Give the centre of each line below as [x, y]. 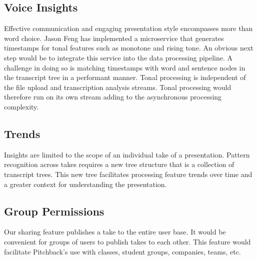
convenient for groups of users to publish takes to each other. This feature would [127, 241]
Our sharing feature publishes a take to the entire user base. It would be [115, 232]
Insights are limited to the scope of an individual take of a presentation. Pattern [127, 154]
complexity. [21, 106]
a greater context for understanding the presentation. [85, 184]
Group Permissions [54, 211]
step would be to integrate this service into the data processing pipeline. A [118, 57]
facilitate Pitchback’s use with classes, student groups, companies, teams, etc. [122, 251]
